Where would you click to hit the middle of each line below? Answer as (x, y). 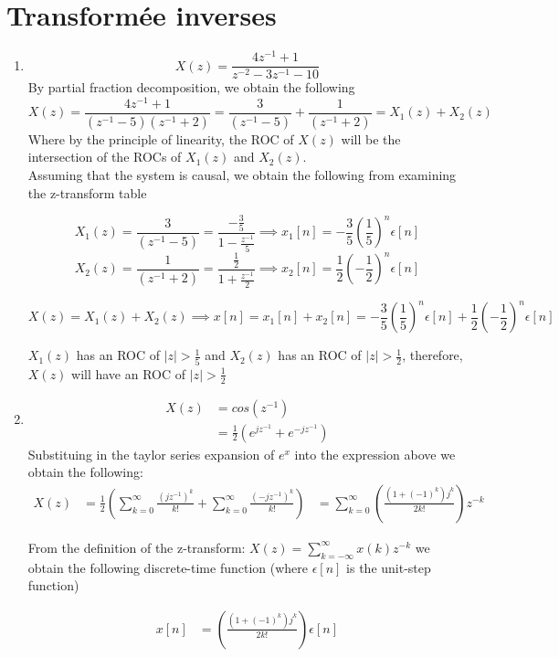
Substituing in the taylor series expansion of (151, 454)
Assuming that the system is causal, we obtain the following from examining (242, 175)
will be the (371, 138)
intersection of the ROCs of (105, 157)
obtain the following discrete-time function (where (168, 567)
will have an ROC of (129, 373)
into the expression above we (375, 454)
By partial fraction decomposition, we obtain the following (191, 87)
